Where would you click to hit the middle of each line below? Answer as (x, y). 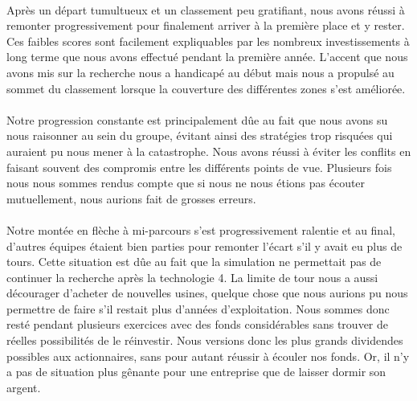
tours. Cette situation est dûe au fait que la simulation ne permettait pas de (194, 262)
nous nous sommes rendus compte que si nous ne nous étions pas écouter (186, 183)
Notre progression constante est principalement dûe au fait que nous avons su (197, 119)
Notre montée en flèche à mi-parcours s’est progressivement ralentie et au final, (201, 229)
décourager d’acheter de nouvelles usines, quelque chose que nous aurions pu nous (207, 293)
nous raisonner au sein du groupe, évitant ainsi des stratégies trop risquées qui (200, 135)
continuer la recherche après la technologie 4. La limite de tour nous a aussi (192, 277)
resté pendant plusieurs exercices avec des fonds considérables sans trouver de (198, 324)
